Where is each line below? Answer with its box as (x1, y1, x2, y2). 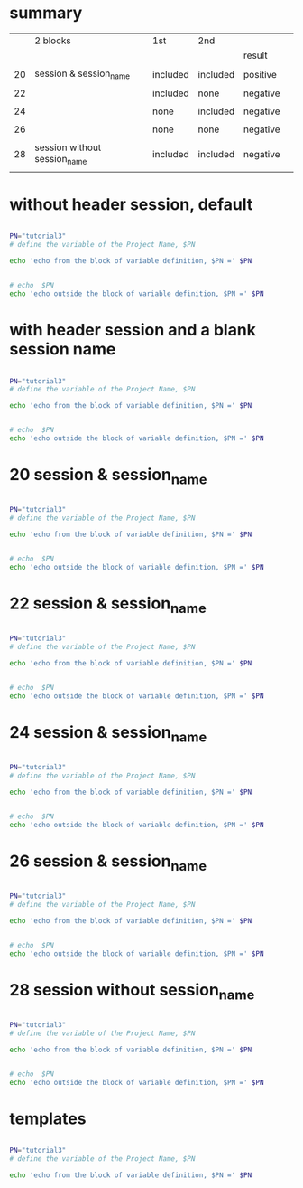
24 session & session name (9, 721, 207, 746)
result (243, 49, 268, 61)
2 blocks (34, 34, 72, 47)
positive (243, 68, 278, 80)
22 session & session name (9, 593, 207, 617)
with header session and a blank (9, 319, 257, 340)
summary (9, 3, 83, 24)
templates (9, 1108, 87, 1128)
